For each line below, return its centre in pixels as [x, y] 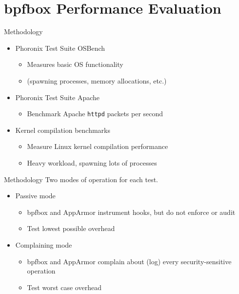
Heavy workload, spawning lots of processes [92, 162]
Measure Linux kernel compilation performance [98, 146]
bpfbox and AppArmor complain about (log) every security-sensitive [129, 261]
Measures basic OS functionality [75, 64]
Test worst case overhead [64, 287]
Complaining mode [44, 244]
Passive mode [35, 196]
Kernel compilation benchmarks [63, 130]
